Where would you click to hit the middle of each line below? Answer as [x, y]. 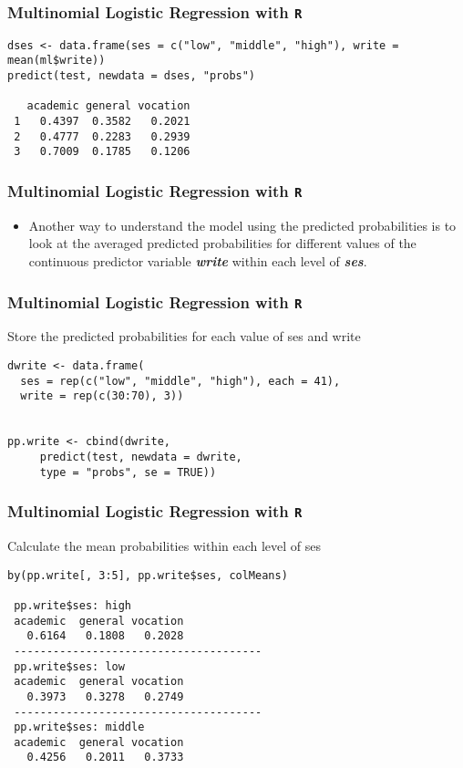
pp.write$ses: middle [79, 727]
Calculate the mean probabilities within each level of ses [165, 545]
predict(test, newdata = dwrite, [141, 457]
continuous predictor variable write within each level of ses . [198, 261]
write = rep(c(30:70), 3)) [102, 396]
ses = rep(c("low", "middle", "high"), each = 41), [180, 381]
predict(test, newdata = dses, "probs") [132, 76]
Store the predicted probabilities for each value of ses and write [184, 336]
